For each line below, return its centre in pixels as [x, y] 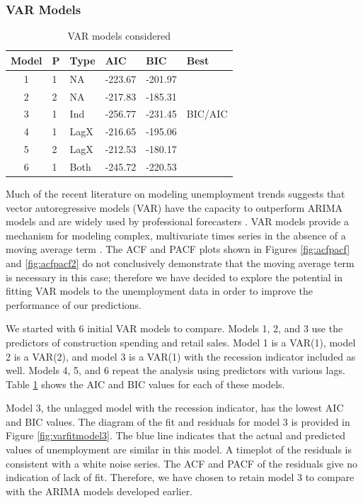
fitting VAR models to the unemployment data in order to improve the [159, 291]
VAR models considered [119, 36]
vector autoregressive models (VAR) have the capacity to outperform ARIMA [174, 207]
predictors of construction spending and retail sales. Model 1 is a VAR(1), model [181, 342]
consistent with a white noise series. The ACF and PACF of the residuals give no [181, 463]
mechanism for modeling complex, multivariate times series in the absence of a [176, 235]
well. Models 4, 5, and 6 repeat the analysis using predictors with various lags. [175, 370]
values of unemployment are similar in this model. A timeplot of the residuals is [179, 450]
